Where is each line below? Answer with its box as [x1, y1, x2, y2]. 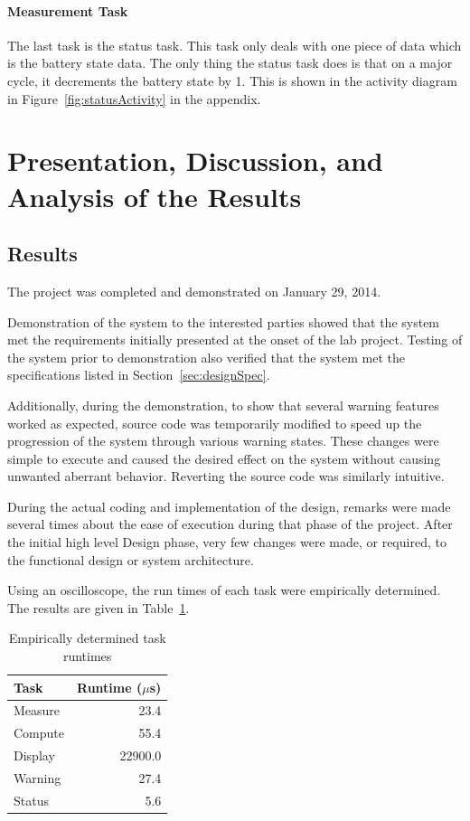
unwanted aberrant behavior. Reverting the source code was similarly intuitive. [7, 467, 445, 486]
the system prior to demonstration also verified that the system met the [7, 347, 406, 366]
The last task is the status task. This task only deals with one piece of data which [7, 35, 462, 54]
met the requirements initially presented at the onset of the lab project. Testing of [7, 330, 463, 349]
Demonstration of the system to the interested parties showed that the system [7, 312, 440, 331]
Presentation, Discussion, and [7, 142, 383, 179]
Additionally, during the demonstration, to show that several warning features [7, 395, 439, 414]
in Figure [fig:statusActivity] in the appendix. [7, 89, 261, 108]
